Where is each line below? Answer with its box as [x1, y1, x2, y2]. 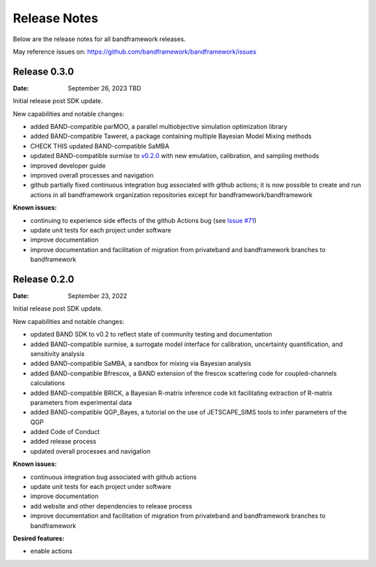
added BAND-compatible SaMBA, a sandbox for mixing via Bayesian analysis [30, 359, 252, 368]
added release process [30, 437, 97, 446]
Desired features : [13, 534, 65, 543]
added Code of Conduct [30, 428, 100, 436]
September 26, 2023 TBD [68, 84, 142, 92]
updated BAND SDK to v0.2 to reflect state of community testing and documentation [30, 330, 273, 339]
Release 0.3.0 [13, 65, 75, 77]
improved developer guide [30, 161, 106, 170]
